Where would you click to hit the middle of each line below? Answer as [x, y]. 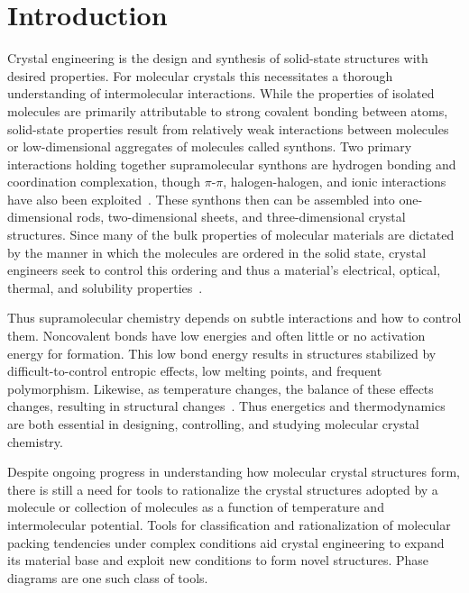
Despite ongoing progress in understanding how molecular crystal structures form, [234, 472]
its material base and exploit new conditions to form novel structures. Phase [218, 560]
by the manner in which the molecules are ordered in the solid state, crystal [217, 252]
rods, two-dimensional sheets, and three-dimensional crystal [241, 217]
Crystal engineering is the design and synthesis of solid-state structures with [218, 58]
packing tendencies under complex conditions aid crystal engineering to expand [226, 542]
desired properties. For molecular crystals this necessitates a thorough [200, 75]
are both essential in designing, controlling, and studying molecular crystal [213, 424]
